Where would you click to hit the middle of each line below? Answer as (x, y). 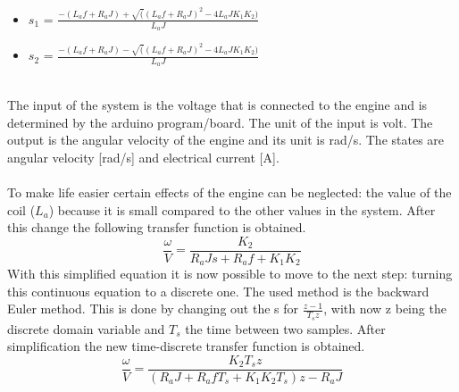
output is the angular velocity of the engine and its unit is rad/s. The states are (226, 140)
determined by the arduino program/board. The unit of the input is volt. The (220, 122)
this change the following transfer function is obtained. (157, 227)
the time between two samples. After (285, 328)
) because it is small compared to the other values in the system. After (242, 209)
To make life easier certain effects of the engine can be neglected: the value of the (229, 192)
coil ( (21, 209)
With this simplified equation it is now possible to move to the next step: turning (230, 274)
